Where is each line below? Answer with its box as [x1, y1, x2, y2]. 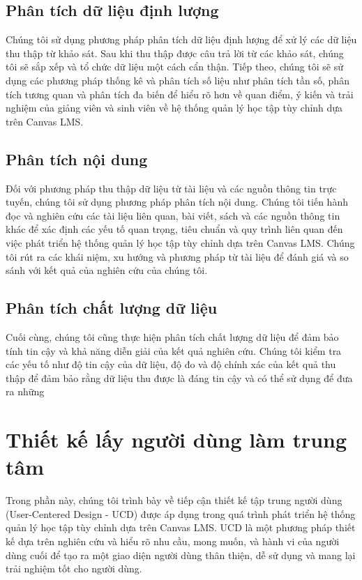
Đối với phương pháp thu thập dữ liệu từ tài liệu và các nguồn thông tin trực [6, 181, 337, 195]
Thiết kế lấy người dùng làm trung [6, 425, 347, 454]
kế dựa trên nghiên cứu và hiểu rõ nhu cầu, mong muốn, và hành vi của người [6, 533, 340, 548]
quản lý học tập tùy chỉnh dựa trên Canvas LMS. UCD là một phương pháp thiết [6, 520, 356, 535]
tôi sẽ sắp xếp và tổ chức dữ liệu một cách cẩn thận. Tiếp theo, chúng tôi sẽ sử [6, 59, 344, 74]
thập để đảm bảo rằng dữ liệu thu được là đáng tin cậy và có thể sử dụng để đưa [6, 370, 353, 385]
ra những [6, 384, 45, 399]
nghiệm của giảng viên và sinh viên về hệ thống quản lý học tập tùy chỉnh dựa [6, 100, 343, 115]
